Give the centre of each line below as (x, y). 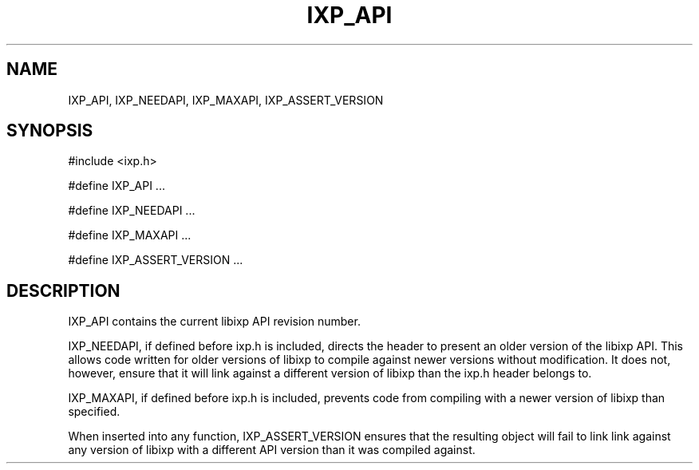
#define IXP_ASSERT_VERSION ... (156, 260)
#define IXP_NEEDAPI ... (132, 211)
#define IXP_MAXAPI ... (130, 235)
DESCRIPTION (63, 290)
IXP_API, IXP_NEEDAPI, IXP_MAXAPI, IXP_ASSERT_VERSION (226, 100)
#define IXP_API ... (116, 186)
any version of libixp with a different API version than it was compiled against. (272, 450)
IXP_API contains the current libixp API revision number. (214, 322)
